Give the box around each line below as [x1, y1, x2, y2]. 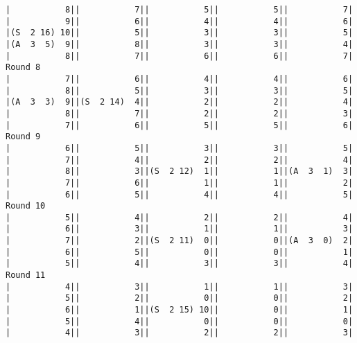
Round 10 [6, 201, 46, 211]
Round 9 [6, 132, 41, 142]
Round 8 [6, 62, 41, 73]
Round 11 [6, 270, 46, 281]
